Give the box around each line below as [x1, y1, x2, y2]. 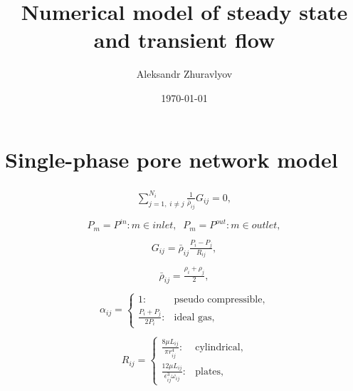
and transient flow [93, 25, 275, 54]
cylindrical [195, 342, 241, 352]
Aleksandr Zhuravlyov [136, 66, 233, 81]
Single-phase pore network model [5, 144, 338, 173]
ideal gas [174, 312, 212, 323]
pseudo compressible [174, 294, 263, 305]
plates [195, 366, 221, 377]
